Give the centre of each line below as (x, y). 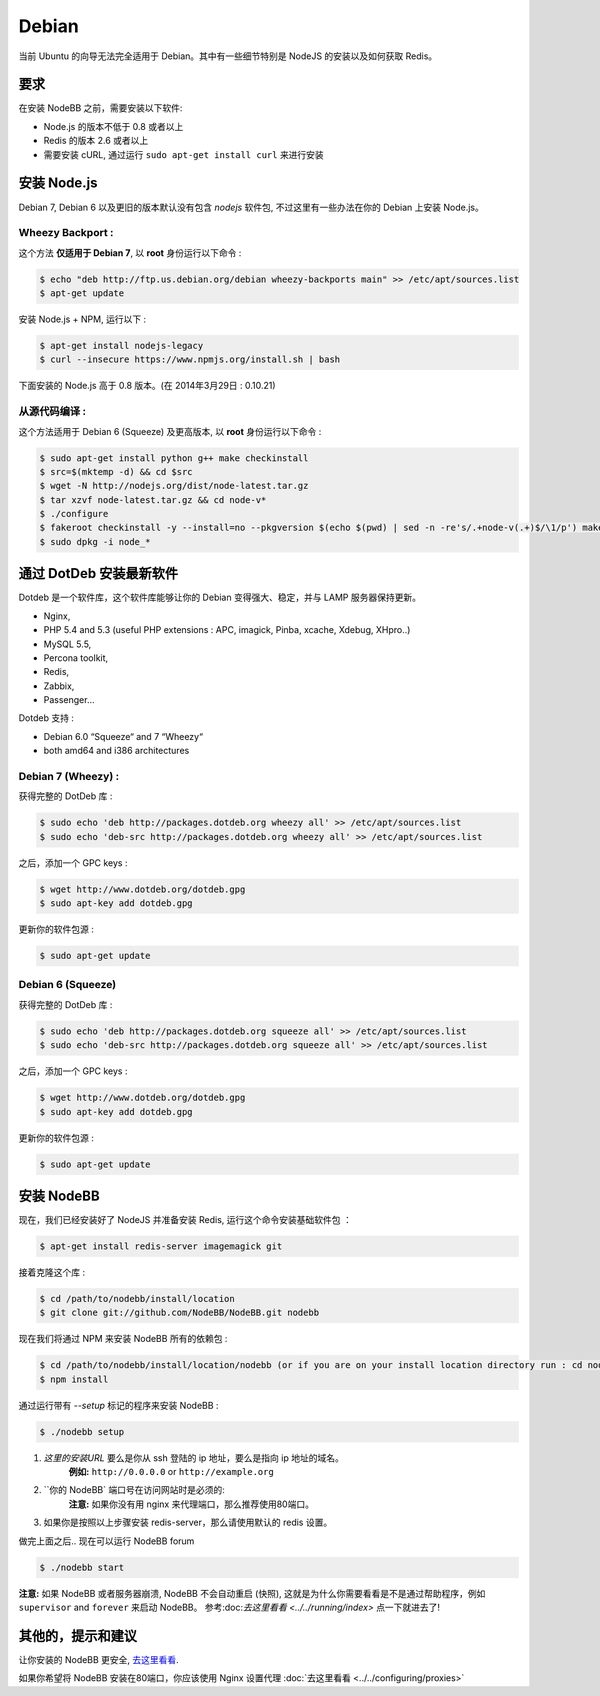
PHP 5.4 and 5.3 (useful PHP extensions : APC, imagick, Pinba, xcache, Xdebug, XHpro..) (227, 630)
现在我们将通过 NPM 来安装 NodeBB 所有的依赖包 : (123, 1339)
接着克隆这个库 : (51, 1272)
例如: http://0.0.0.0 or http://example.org (171, 1472)
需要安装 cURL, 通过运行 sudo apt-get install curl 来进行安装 (183, 154)
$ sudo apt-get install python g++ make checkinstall (174, 458)
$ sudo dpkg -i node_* (95, 541)
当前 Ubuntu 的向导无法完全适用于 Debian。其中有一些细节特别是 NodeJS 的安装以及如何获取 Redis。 (228, 56)
